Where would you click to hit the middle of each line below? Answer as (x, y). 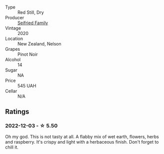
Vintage (13, 28)
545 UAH (27, 86)
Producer (15, 18)
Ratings (17, 112)
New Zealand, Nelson (40, 44)
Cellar (11, 91)
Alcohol (13, 59)
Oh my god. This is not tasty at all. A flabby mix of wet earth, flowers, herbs (82, 136)
